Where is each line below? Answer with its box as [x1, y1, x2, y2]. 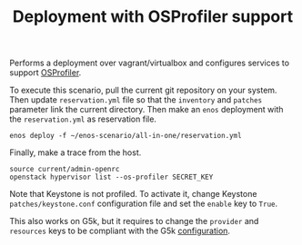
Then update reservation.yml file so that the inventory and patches [9, 94, 262, 105]
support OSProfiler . [9, 67, 82, 78]
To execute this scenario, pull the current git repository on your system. [9, 84, 277, 96]
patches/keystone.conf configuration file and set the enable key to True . [9, 198, 278, 210]
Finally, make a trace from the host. [9, 147, 142, 158]
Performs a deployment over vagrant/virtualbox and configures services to [9, 57, 289, 69]
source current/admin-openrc [9, 165, 120, 174]
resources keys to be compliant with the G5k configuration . [9, 225, 230, 237]
